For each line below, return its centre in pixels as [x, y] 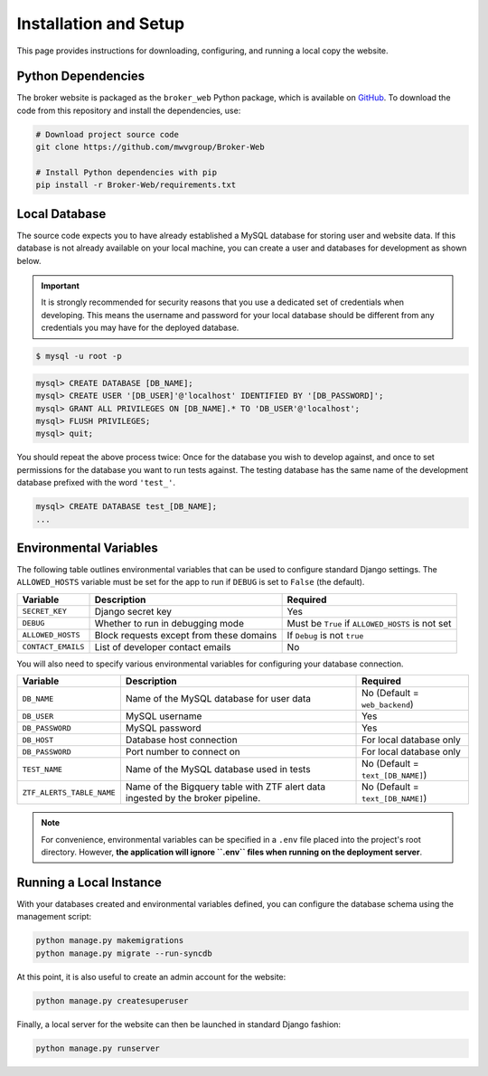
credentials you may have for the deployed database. [140, 328]
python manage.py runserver [98, 1048]
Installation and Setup [101, 24]
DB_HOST [38, 740]
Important [61, 286]
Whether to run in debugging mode [169, 623]
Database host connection [182, 740]
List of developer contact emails [163, 647]
